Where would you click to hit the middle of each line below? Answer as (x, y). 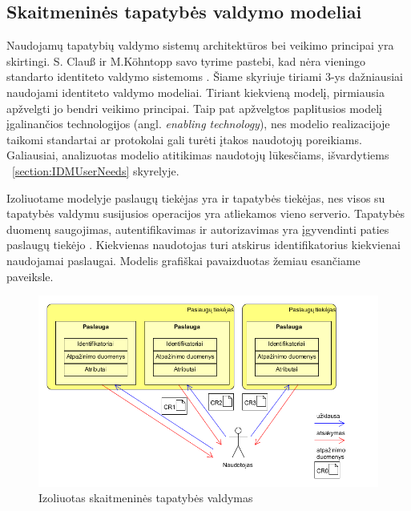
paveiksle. (30, 276)
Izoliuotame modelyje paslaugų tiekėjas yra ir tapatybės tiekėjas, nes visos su (196, 197)
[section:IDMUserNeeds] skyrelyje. (96, 170)
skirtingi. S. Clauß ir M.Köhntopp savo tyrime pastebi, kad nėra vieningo (186, 60)
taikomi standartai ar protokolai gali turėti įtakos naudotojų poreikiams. (184, 139)
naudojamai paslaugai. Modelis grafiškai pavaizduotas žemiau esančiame (183, 260)
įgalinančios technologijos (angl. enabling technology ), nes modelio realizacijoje (198, 124)
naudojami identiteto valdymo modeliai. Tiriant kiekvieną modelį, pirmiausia (195, 92)
